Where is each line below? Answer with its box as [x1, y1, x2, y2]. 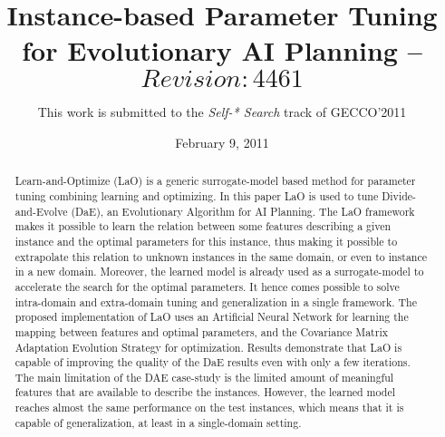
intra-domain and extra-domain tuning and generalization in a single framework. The [15, 294, 417, 309]
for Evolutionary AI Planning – [22, 32, 422, 69]
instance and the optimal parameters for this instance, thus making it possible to [15, 233, 398, 248]
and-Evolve [15, 203, 68, 218]
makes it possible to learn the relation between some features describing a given [15, 218, 392, 234]
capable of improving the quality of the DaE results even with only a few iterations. [15, 354, 411, 370]
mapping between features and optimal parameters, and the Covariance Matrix [15, 324, 388, 339]
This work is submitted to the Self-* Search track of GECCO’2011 [37, 102, 407, 121]
